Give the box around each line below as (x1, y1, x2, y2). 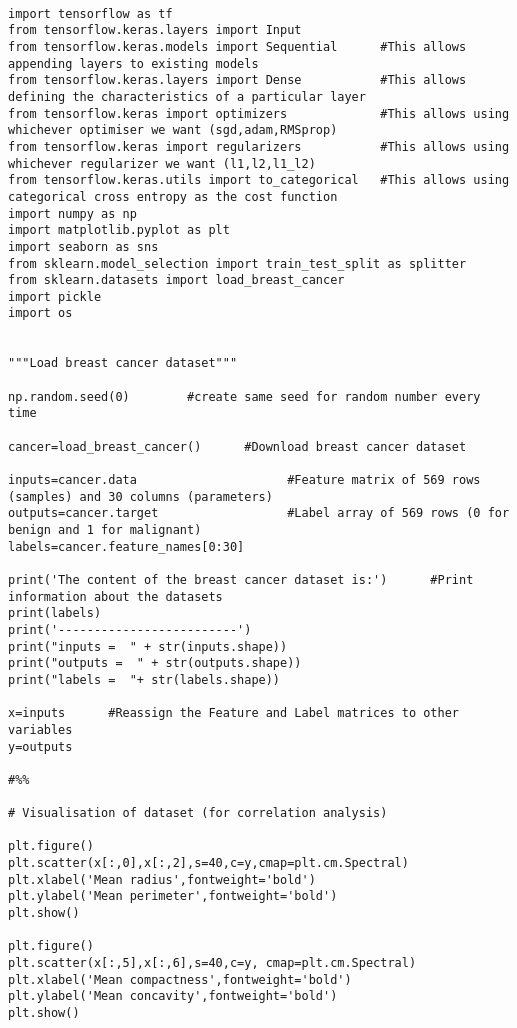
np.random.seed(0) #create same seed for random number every (8, 389, 481, 404)
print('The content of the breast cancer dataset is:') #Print (8, 572, 474, 587)
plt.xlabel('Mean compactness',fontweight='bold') (8, 972, 352, 987)
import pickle (8, 289, 102, 304)
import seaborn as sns (8, 239, 159, 254)
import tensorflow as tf (8, 6, 173, 21)
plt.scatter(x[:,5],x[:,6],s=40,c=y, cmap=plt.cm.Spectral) (8, 956, 417, 971)
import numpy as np (8, 206, 137, 221)
